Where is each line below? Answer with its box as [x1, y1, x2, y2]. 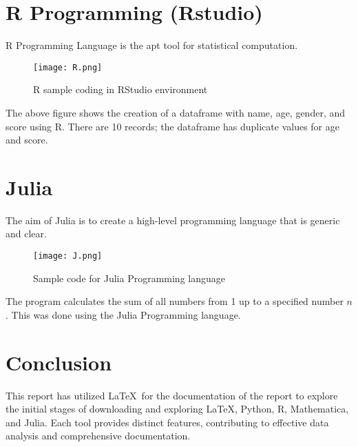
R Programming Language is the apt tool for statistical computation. [6, 38, 298, 52]
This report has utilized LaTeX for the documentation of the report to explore [6, 388, 338, 402]
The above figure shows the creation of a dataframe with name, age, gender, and [6, 105, 346, 119]
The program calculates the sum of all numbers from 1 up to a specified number [6, 294, 344, 308]
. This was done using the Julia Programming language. [6, 307, 241, 321]
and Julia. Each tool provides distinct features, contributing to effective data [6, 415, 329, 429]
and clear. [6, 226, 47, 241]
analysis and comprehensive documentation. [6, 428, 191, 443]
